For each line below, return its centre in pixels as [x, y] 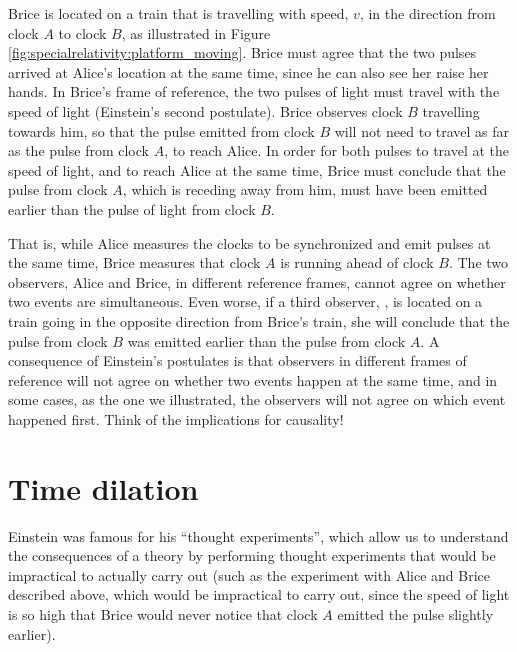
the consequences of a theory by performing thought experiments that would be [252, 555]
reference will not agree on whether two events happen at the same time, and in [253, 379]
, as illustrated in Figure [196, 32]
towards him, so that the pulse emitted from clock [161, 130]
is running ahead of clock [357, 262]
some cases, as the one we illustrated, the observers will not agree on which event [257, 399]
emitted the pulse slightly [415, 613]
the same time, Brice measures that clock [134, 262]
